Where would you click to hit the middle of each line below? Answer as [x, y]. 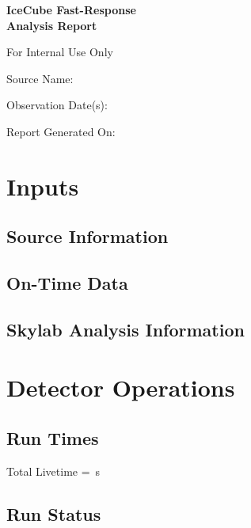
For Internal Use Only [60, 52]
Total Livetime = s [53, 471]
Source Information [87, 236]
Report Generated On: [61, 131]
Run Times [53, 438]
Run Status [54, 513]
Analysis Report [52, 25]
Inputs [43, 186]
